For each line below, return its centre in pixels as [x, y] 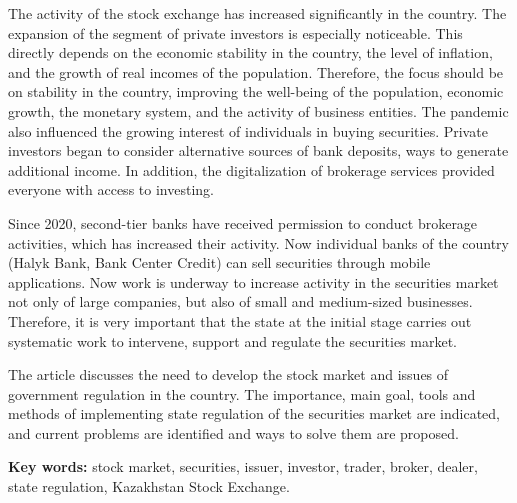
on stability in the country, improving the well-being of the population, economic [256, 91]
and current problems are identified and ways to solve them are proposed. [233, 432]
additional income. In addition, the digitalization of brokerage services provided [251, 169]
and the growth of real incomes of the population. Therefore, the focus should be [256, 71]
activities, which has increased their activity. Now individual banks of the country [258, 242]
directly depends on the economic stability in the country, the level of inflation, [250, 52]
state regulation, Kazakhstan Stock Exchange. [149, 486]
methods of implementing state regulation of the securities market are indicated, [254, 413]
